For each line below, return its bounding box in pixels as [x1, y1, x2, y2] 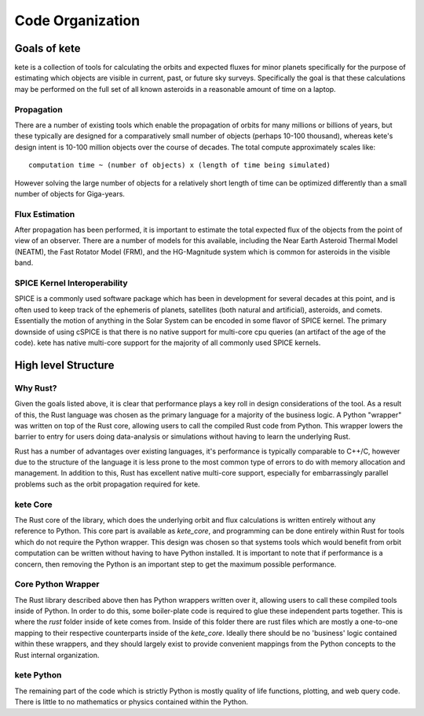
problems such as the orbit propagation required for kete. [14, 479, 200, 489]
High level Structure [14, 358, 115, 372]
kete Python [14, 670, 62, 681]
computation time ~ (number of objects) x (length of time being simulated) [28, 161, 331, 170]
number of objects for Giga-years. [14, 189, 126, 198]
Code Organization [14, 12, 141, 29]
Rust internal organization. [14, 650, 100, 659]
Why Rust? [14, 382, 57, 393]
